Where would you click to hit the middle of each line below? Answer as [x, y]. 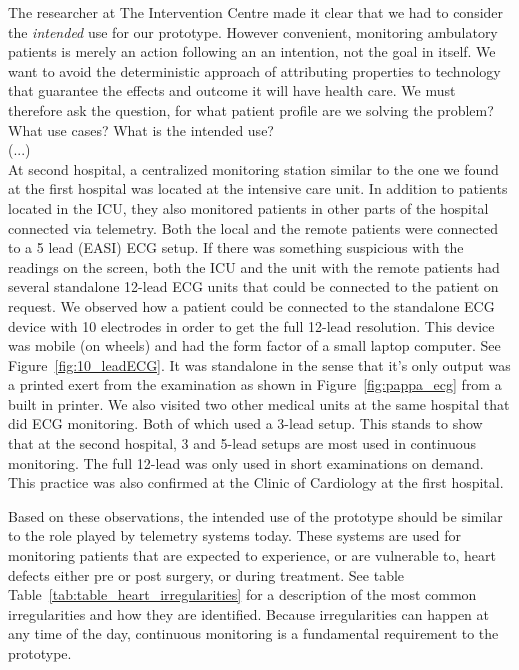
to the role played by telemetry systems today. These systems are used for [234, 535]
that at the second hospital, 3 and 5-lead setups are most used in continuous [242, 443]
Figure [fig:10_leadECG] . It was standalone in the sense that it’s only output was [259, 364]
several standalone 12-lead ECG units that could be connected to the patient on [253, 286]
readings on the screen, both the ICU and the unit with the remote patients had [254, 266]
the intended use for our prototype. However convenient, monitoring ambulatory [253, 31]
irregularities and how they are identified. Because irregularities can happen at [248, 613]
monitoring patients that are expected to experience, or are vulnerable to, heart [252, 555]
